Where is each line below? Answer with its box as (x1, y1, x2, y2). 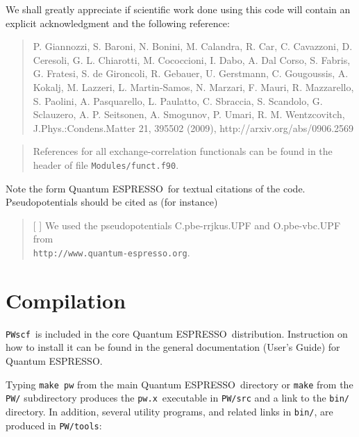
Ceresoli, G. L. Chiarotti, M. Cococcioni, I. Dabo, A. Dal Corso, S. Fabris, (33, 52, 351, 67)
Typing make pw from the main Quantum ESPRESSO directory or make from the (6, 377, 353, 391)
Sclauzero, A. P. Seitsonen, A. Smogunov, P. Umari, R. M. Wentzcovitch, (33, 107, 345, 122)
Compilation (6, 286, 126, 314)
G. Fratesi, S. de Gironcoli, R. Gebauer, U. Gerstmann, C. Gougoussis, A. (33, 66, 349, 81)
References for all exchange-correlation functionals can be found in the (33, 144, 333, 158)
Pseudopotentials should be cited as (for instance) (6, 195, 218, 209)
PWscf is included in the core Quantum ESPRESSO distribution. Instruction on (6, 326, 348, 340)
